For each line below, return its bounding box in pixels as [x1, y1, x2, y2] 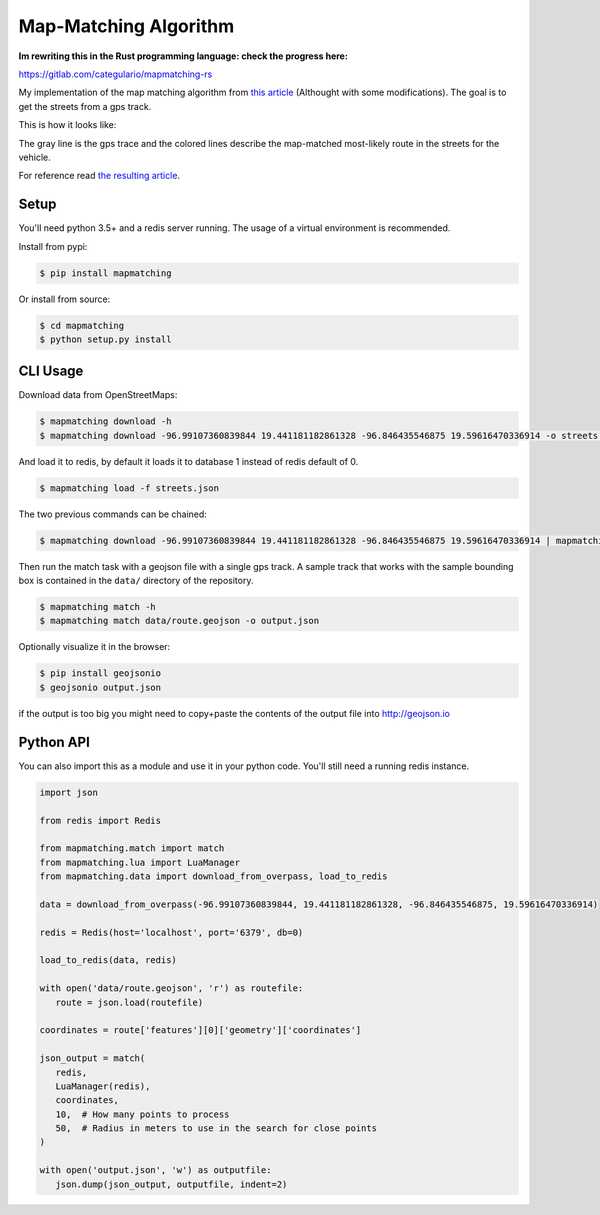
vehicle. [18, 151, 52, 163]
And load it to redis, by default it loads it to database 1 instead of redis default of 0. [18, 455, 359, 467]
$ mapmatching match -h [39, 601, 157, 613]
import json [39, 786, 99, 798]
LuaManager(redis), [55, 1080, 151, 1092]
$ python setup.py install [39, 333, 172, 345]
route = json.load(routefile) [55, 996, 204, 1008]
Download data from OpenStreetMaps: [18, 389, 178, 401]
